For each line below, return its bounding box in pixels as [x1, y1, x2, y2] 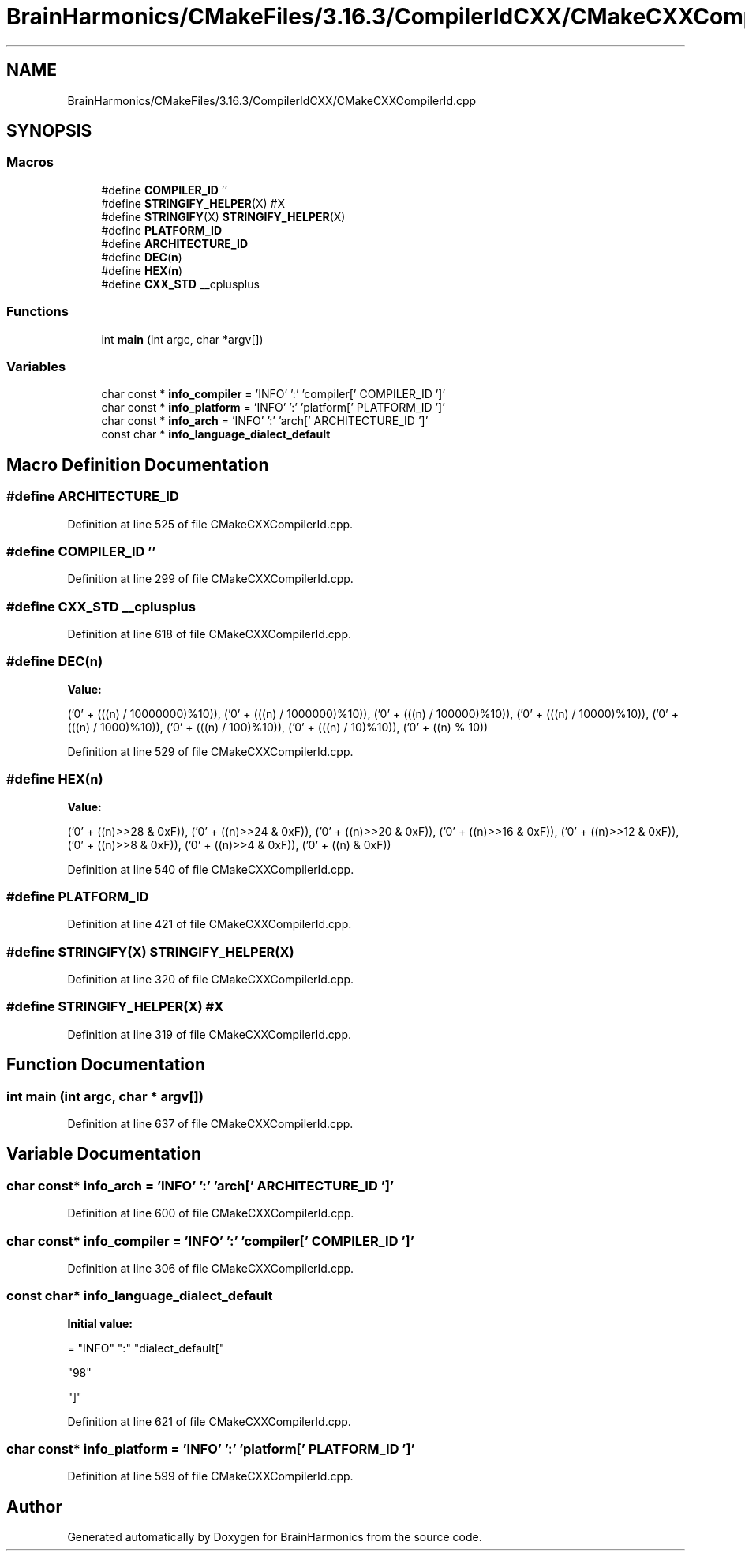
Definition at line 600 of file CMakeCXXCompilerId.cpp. [67, 1206, 354, 1220]
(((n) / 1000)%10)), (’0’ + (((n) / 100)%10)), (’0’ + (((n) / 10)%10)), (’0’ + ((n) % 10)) [67, 720, 489, 734]
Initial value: [67, 1316, 133, 1330]
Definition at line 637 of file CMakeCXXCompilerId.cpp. [67, 1117, 354, 1130]
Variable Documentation [6, 1144, 202, 1164]
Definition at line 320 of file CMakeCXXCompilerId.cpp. [67, 972, 354, 987]
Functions [6, 303, 69, 320]
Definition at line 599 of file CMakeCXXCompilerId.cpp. [67, 1469, 354, 1484]
